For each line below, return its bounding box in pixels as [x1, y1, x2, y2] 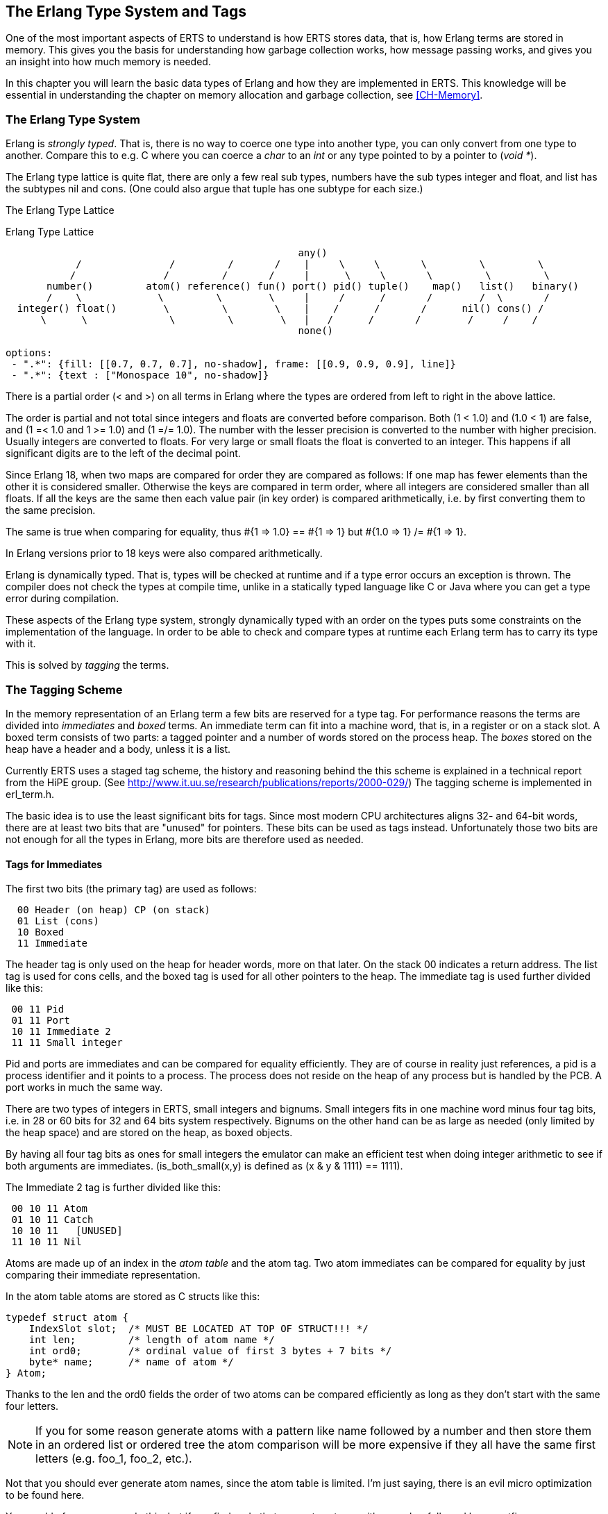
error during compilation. [6, 592, 119, 605]
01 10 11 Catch [11, 1214, 94, 1226]
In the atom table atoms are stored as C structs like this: [6, 1290, 260, 1303]
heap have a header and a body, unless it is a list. [6, 742, 231, 755]
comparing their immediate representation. [6, 1269, 201, 1281]
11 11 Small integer [11, 1037, 123, 1049]
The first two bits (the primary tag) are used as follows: [6, 883, 257, 895]
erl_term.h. [6, 788, 55, 800]
